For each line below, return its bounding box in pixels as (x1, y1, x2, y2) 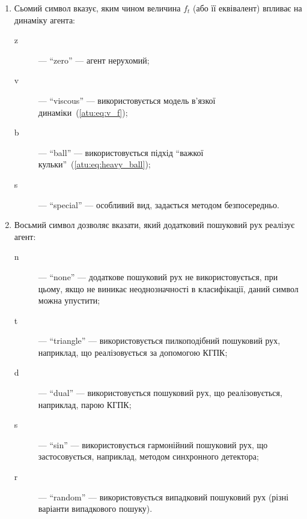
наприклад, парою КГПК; (38, 398, 132, 410)
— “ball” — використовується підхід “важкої (38, 146, 204, 158)
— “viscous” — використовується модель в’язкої (38, 94, 216, 106)
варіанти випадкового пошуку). (38, 502, 153, 515)
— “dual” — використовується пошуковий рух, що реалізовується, (38, 386, 282, 399)
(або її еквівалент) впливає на (193, 2, 302, 14)
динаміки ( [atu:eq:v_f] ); (38, 106, 128, 118)
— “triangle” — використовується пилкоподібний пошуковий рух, (38, 334, 281, 347)
